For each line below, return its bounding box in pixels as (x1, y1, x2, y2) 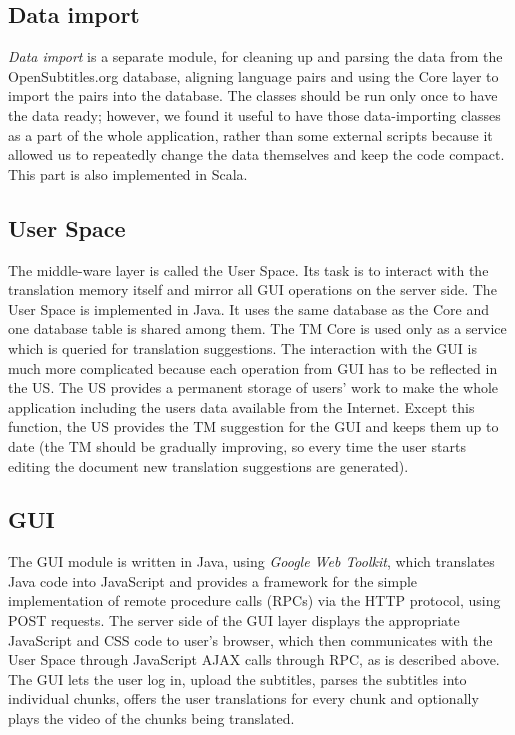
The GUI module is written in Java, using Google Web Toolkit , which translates (8, 551, 495, 572)
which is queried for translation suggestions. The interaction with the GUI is (8, 337, 477, 358)
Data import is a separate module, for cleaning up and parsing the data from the (8, 46, 503, 67)
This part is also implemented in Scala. (8, 163, 248, 184)
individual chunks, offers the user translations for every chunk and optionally (8, 688, 479, 709)
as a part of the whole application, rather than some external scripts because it (8, 124, 493, 145)
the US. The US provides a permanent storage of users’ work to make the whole (8, 377, 499, 398)
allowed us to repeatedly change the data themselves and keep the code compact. (8, 144, 505, 165)
